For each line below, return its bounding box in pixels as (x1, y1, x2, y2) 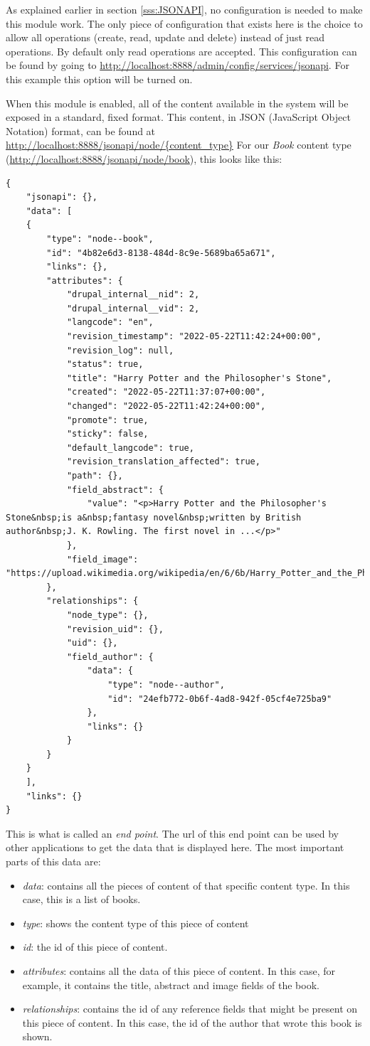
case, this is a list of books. (22, 892, 141, 907)
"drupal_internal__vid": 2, (66, 303, 200, 314)
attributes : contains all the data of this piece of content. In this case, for (22, 964, 336, 978)
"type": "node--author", (107, 679, 225, 690)
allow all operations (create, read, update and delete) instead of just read (6, 30, 325, 45)
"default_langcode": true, (66, 442, 194, 453)
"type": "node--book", (46, 233, 154, 244)
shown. (22, 1029, 53, 1044)
